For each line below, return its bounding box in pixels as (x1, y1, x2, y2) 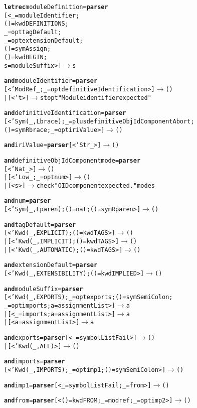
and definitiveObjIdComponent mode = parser (4, 157, 141, 164)
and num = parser (4, 197, 51, 205)
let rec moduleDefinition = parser (4, 4, 108, 11)
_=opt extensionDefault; (4, 37, 83, 44)
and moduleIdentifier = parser (4, 77, 98, 85)
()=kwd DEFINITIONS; (4, 20, 69, 28)
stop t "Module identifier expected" (40, 94, 151, 101)
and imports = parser (4, 358, 65, 365)
